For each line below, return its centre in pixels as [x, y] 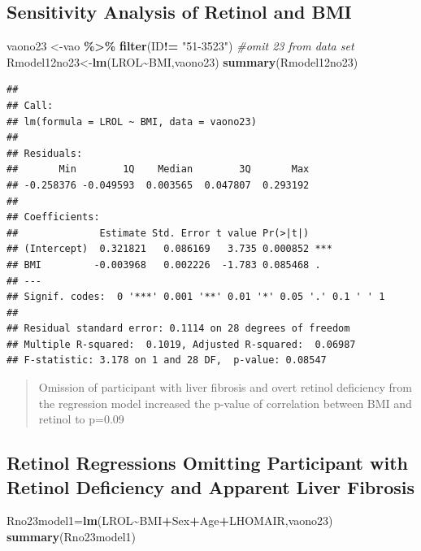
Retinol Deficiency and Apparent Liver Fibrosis [211, 486]
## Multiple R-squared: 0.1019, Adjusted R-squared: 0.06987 [181, 344]
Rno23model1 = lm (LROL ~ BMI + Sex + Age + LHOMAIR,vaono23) [170, 521]
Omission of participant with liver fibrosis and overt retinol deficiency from [225, 387]
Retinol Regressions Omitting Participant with [207, 463]
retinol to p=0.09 [81, 419]
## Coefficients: [53, 217]
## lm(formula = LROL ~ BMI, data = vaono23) [132, 121]
